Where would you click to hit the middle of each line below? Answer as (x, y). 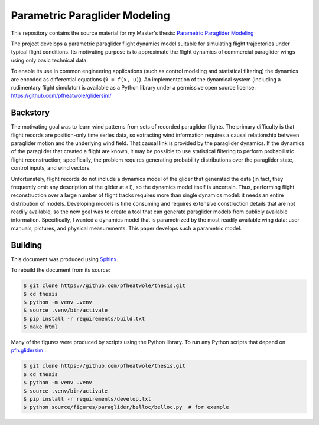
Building (27, 245)
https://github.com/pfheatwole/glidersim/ (61, 96)
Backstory (30, 113)
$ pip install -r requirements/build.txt (84, 319)
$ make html (41, 327)
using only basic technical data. (49, 60)
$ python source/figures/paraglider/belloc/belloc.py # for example (126, 407)
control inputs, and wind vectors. (51, 168)
